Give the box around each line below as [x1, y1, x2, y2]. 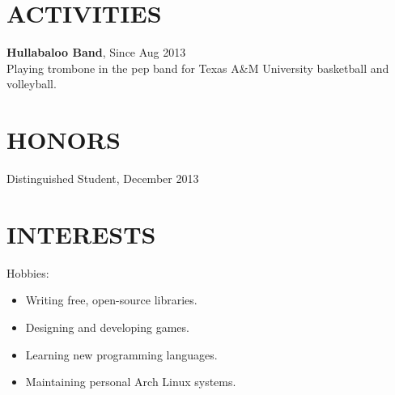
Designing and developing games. [25, 318, 189, 335]
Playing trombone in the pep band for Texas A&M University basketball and [6, 59, 389, 76]
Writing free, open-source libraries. [25, 291, 197, 308]
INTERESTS [6, 217, 156, 250]
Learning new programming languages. [25, 346, 218, 363]
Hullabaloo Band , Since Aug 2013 [6, 44, 186, 61]
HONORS [6, 123, 121, 156]
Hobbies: [6, 264, 49, 281]
